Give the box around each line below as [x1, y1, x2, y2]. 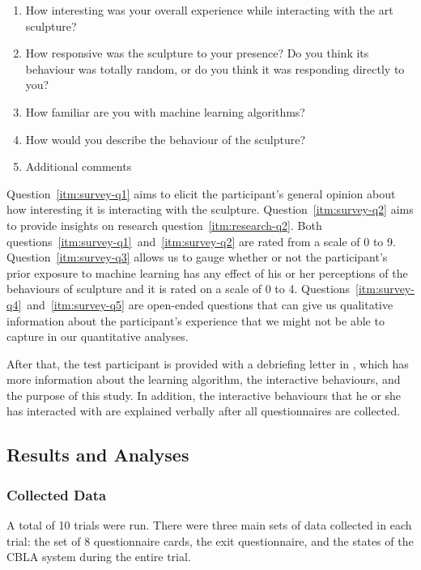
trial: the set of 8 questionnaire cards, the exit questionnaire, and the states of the [6, 532, 414, 549]
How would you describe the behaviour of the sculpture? [25, 130, 306, 147]
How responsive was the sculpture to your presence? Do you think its [25, 45, 369, 62]
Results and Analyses [6, 442, 189, 467]
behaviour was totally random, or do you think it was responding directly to [25, 60, 405, 77]
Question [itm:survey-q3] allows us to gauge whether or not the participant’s [6, 249, 388, 266]
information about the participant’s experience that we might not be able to [6, 312, 385, 329]
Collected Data [6, 484, 107, 504]
